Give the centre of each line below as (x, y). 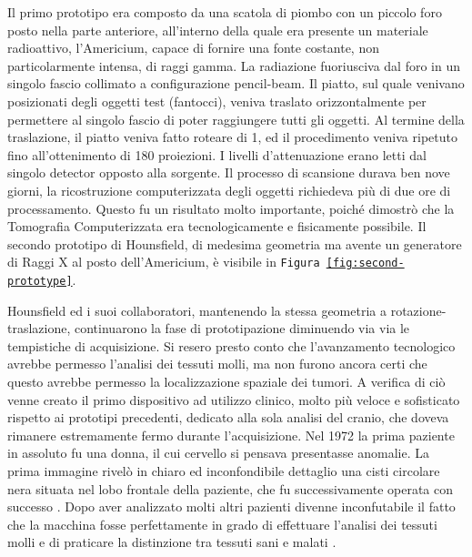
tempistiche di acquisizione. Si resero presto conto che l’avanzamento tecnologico (231, 345)
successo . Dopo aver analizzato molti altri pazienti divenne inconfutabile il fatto (231, 506)
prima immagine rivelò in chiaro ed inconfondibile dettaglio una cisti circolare (224, 470)
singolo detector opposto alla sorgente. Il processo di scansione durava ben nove (229, 172)
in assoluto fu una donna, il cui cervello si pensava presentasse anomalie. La (218, 453)
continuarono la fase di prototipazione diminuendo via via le (242, 328)
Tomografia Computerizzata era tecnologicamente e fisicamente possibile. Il (217, 226)
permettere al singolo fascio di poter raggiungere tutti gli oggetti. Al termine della (236, 119)
